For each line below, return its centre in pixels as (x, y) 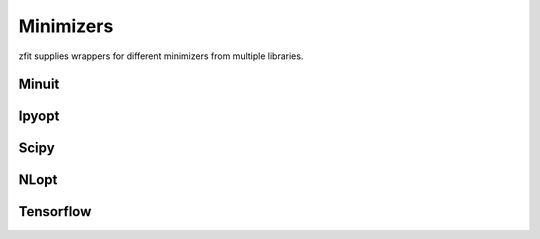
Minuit (39, 84)
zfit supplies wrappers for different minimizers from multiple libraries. (161, 56)
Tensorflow (55, 211)
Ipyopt (39, 116)
